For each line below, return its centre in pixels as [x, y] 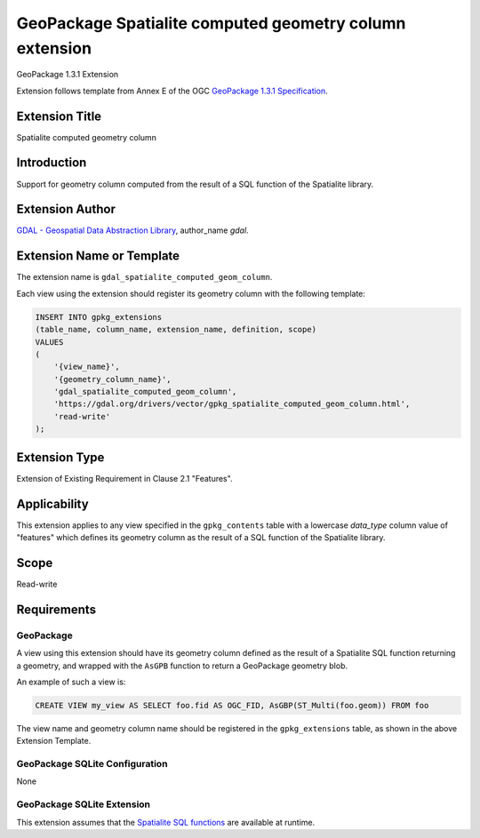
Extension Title [59, 116]
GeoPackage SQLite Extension [84, 804]
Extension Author [66, 209]
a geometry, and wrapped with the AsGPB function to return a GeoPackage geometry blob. [182, 666]
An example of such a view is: [71, 682]
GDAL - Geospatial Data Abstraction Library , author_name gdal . [132, 230]
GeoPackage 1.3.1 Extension [68, 75]
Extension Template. [54, 741]
